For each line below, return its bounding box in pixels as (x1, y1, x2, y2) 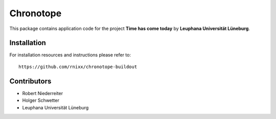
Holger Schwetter (22, 97, 60, 104)
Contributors (9, 77, 52, 85)
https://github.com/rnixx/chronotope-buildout (18, 64, 137, 70)
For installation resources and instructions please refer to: (9, 52, 131, 58)
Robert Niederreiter (22, 90, 63, 96)
